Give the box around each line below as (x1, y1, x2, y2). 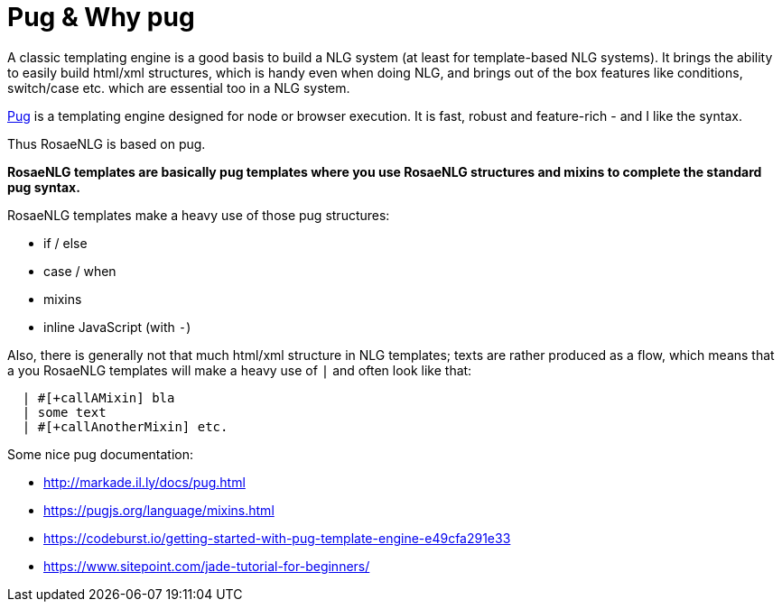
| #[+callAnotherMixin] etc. (22, 419, 228, 434)
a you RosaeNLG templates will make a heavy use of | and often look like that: (7, 362, 472, 378)
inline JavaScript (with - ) (43, 318, 191, 335)
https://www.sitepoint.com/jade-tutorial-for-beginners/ (43, 558, 370, 574)
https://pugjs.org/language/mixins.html (43, 502, 275, 518)
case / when (43, 263, 116, 279)
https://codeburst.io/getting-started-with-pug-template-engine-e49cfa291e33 (43, 530, 511, 546)
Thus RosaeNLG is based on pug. (7, 135, 206, 152)
